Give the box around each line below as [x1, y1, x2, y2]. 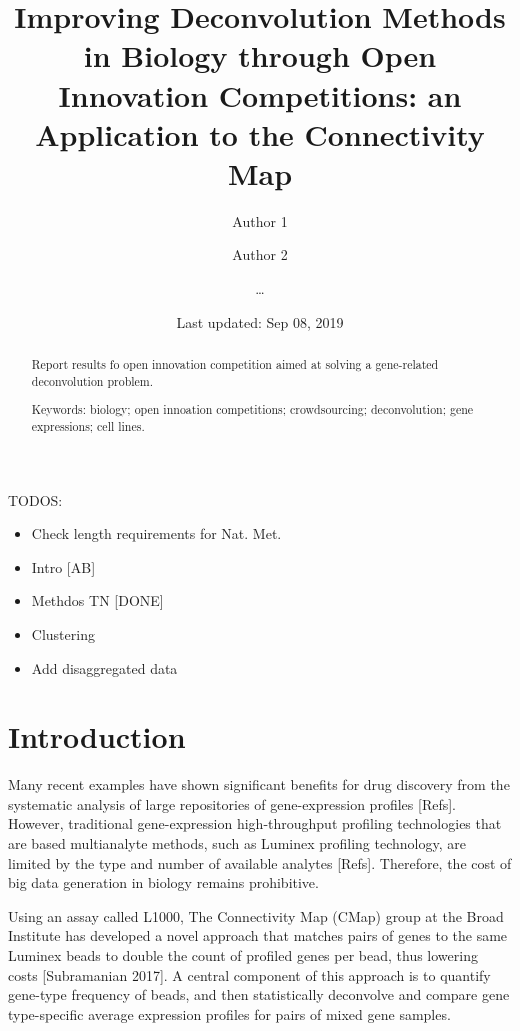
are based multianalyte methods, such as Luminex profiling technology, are [8, 833, 466, 854]
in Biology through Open [83, 35, 437, 76]
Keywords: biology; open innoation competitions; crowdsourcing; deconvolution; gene [31, 401, 474, 418]
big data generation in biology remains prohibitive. [8, 872, 319, 893]
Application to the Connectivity [35, 113, 485, 154]
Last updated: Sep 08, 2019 [176, 311, 344, 332]
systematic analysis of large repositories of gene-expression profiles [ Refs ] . [8, 793, 457, 814]
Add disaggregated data [31, 657, 178, 678]
